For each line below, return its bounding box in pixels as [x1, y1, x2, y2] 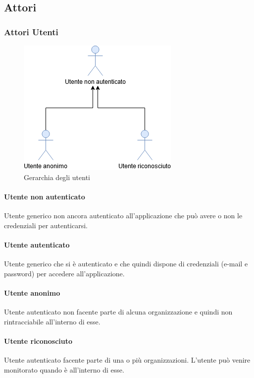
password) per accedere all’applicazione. [4, 268, 125, 278]
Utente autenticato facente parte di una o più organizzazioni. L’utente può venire [4, 354, 251, 365]
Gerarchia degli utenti [24, 172, 90, 182]
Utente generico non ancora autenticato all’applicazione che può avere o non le [4, 210, 243, 220]
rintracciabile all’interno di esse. [4, 316, 101, 326]
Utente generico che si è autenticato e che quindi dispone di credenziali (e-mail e [4, 258, 248, 268]
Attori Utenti [4, 25, 58, 38]
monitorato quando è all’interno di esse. [4, 364, 124, 375]
